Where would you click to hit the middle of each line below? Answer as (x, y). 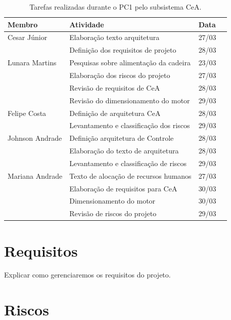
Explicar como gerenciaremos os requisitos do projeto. (87, 275)
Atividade (87, 24)
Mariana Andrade (35, 175)
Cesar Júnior (28, 37)
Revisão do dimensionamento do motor (130, 100)
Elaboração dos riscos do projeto (120, 75)
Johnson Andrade (35, 138)
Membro (23, 24)
